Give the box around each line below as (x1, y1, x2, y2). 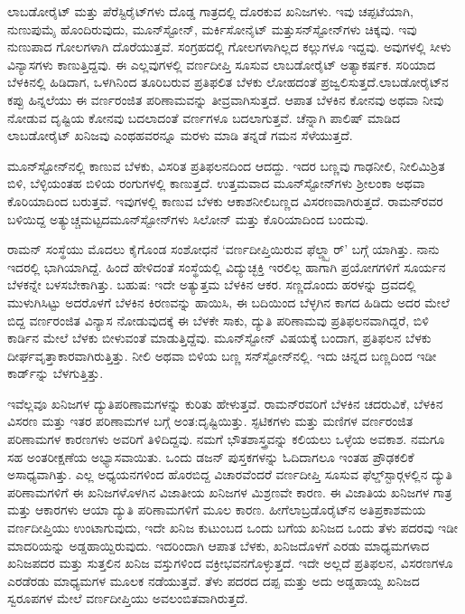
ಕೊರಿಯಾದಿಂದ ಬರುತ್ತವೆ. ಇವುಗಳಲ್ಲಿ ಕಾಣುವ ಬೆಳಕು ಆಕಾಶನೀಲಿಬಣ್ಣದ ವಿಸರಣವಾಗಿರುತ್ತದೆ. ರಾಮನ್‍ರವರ (7, 191, 443, 210)
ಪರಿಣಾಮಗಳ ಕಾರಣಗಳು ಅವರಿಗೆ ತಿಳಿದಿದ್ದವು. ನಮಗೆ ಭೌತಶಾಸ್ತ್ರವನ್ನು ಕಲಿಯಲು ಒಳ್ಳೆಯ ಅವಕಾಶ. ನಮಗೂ (7, 430, 445, 449)
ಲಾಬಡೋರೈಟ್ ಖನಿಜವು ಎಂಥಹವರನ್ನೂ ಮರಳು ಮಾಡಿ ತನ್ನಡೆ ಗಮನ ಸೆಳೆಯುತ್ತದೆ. (7, 126, 353, 145)
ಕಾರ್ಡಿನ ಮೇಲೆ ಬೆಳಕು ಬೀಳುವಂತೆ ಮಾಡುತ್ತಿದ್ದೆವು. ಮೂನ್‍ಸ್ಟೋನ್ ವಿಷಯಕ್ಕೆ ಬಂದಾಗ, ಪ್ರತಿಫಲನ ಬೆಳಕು (7, 328, 432, 347)
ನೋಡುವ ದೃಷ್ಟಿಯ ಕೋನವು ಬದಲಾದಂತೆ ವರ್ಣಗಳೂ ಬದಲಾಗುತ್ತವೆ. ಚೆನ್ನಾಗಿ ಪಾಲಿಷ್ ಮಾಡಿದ (7, 108, 401, 127)
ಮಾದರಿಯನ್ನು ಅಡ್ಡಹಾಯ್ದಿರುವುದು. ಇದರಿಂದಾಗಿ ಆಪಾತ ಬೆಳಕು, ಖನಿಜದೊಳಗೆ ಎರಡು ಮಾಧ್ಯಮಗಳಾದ (7, 535, 430, 554)
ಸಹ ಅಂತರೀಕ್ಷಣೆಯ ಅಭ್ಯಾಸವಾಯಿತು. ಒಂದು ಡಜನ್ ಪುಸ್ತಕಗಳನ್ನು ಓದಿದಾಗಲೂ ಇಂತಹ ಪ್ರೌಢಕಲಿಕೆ (7, 447, 414, 466)
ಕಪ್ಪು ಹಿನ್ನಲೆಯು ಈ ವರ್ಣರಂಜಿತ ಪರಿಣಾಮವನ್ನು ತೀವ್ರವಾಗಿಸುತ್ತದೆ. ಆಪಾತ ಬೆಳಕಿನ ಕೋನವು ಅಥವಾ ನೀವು (7, 90, 444, 109)
